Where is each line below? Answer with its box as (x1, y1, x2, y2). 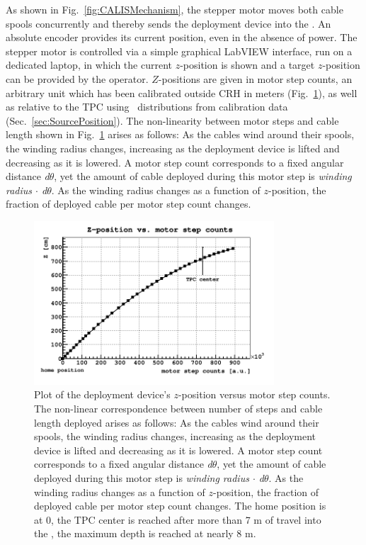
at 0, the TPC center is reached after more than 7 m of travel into (34, 512, 321, 527)
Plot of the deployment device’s (34, 387, 171, 402)
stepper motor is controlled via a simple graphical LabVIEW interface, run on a (6, 43, 353, 58)
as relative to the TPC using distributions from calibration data (6, 99, 288, 114)
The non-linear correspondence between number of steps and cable (34, 401, 323, 416)
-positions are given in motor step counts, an (158, 71, 353, 86)
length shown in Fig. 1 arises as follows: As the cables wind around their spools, (6, 127, 355, 142)
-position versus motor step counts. (178, 387, 331, 402)
